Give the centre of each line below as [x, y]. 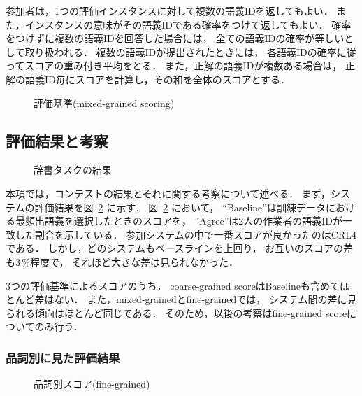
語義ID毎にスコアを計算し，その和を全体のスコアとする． [158, 79]
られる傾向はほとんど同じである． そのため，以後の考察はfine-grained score [176, 312]
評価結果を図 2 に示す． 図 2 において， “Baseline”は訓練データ [180, 207]
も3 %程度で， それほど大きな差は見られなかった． [122, 261]
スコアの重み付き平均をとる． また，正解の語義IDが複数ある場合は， [183, 65]
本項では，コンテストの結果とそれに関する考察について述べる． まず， [168, 193]
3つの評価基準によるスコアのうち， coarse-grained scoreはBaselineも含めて [173, 285]
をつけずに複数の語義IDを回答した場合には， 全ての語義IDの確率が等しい [175, 38]
